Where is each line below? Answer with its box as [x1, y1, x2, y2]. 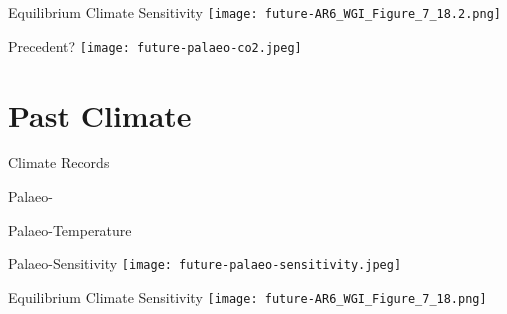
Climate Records [8, 152, 110, 173]
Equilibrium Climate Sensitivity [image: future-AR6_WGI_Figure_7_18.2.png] [8, 2, 501, 22]
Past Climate [8, 94, 192, 135]
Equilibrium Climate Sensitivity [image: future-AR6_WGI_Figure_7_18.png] [8, 286, 487, 307]
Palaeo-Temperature [8, 219, 132, 240]
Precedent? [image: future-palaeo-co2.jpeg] [8, 35, 302, 56]
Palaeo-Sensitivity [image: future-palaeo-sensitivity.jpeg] [8, 253, 402, 274]
